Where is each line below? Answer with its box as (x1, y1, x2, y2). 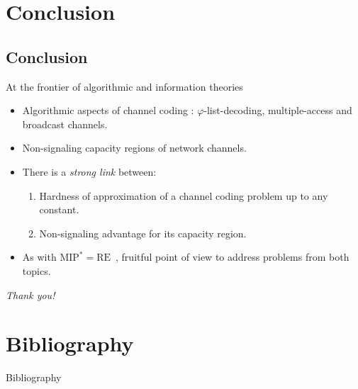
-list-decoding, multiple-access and (203, 103, 352, 118)
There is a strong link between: (22, 164, 157, 179)
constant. (39, 202, 79, 217)
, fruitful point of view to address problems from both (116, 249, 349, 264)
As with (22, 249, 57, 264)
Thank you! (6, 287, 55, 302)
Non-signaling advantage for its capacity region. (39, 225, 247, 240)
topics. (22, 263, 51, 278)
